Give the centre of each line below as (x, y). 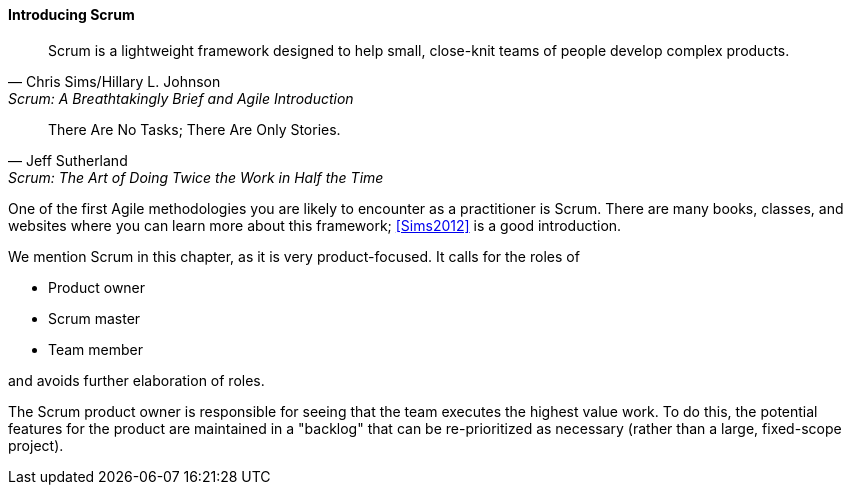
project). (36, 445)
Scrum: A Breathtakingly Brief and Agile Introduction (181, 98)
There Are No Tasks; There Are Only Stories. (194, 129)
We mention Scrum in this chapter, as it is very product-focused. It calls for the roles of (294, 256)
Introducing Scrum (71, 14)
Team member (95, 349)
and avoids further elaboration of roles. (136, 380)
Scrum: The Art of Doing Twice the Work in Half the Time (196, 177)
